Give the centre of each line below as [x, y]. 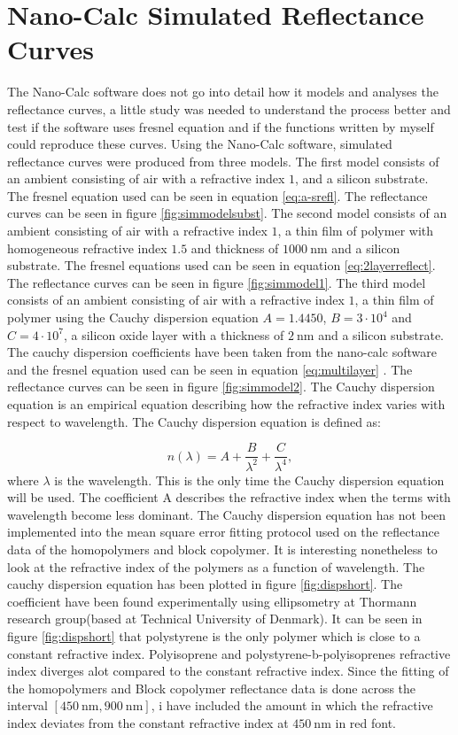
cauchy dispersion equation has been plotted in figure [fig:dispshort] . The [205, 584]
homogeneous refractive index [87, 248]
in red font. [365, 722]
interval [27, 705]
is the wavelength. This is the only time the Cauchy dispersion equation [249, 480]
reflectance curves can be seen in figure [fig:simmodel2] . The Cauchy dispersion [221, 387]
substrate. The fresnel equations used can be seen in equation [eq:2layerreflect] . [221, 265]
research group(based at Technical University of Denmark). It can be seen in [215, 619]
